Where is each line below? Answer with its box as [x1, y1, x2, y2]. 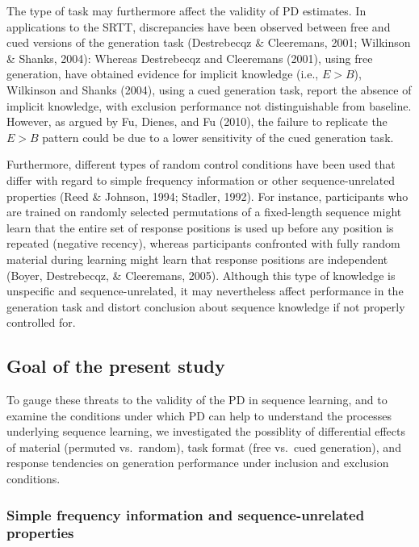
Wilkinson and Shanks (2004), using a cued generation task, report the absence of [6, 81, 412, 98]
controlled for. [6, 314, 76, 331]
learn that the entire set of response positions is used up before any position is [6, 219, 394, 236]
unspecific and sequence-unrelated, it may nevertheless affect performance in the [6, 282, 404, 299]
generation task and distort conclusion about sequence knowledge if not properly [6, 298, 405, 315]
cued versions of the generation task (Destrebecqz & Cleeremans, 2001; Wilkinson [6, 34, 411, 51]
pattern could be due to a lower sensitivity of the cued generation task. [42, 128, 394, 145]
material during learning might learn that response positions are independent [6, 250, 388, 267]
